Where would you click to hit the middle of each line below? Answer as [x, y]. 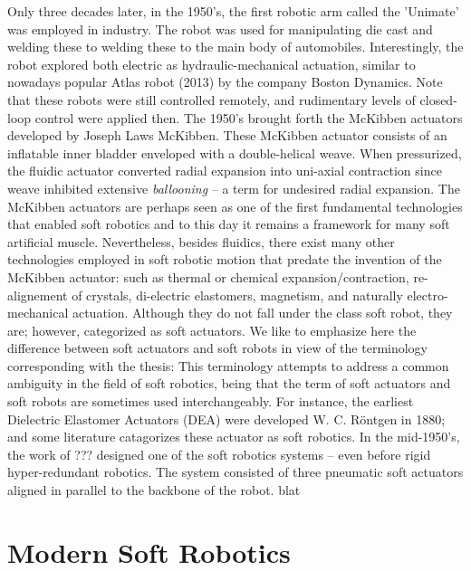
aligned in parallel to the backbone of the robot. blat [154, 490]
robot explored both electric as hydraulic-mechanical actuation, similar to [211, 64]
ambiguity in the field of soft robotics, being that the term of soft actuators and [229, 383]
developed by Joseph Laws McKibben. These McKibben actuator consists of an [227, 135]
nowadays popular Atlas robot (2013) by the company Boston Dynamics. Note [225, 82]
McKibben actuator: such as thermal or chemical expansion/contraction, [208, 276]
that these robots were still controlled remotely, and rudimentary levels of [211, 99]
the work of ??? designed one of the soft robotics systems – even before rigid [219, 454]
